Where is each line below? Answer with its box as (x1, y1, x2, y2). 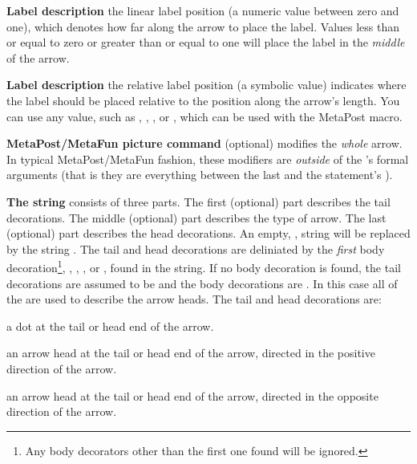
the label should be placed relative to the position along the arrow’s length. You (6, 92, 400, 108)
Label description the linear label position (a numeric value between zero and (6, 2, 399, 18)
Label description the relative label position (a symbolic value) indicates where (6, 76, 407, 93)
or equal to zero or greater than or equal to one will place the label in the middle (6, 34, 405, 51)
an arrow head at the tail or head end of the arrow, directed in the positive (6, 344, 375, 361)
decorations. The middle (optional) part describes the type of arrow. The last (6, 209, 387, 226)
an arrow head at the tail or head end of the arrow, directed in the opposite (6, 387, 379, 404)
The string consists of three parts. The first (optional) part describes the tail (6, 193, 391, 210)
